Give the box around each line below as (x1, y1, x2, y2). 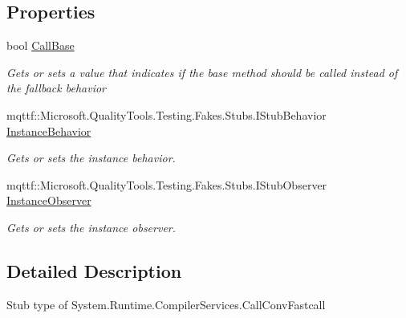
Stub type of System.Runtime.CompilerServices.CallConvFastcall (6, 296, 326, 312)
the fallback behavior (6, 79, 106, 96)
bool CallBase (6, 37, 75, 54)
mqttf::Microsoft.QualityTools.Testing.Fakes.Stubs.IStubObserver (6, 176, 327, 193)
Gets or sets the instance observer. (6, 218, 177, 235)
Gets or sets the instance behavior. (6, 149, 176, 166)
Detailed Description (6, 258, 182, 283)
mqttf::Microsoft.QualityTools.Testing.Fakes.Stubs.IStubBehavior (6, 106, 327, 123)
